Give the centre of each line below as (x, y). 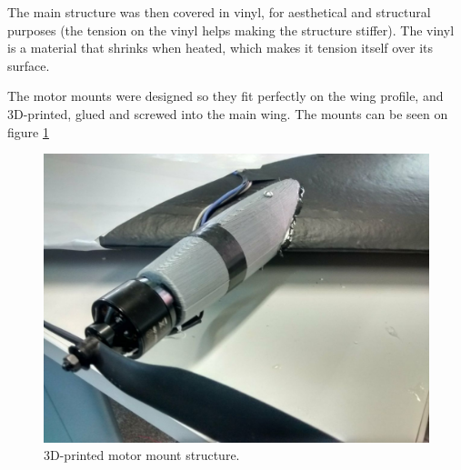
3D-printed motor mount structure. (142, 455)
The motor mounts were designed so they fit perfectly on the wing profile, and (225, 96)
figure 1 (28, 131)
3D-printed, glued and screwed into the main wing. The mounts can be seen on (228, 113)
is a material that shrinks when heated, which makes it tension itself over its (220, 48)
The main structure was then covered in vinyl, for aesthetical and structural (219, 12)
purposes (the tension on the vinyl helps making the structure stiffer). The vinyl (231, 30)
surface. (29, 65)
